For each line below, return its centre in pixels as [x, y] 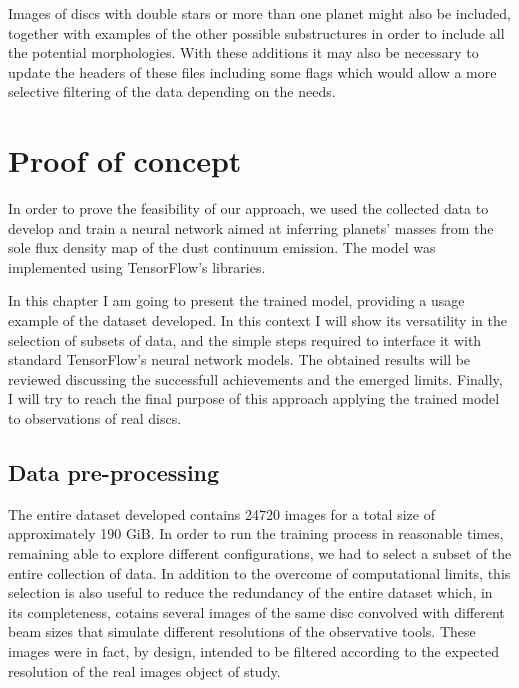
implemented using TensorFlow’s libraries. [137, 266]
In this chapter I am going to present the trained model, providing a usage [236, 300]
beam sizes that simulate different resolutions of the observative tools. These [242, 631]
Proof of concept [125, 160]
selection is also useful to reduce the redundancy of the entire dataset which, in [250, 592]
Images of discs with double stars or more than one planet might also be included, [260, 13]
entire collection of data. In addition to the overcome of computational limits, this [259, 572]
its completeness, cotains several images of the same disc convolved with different [256, 611]
